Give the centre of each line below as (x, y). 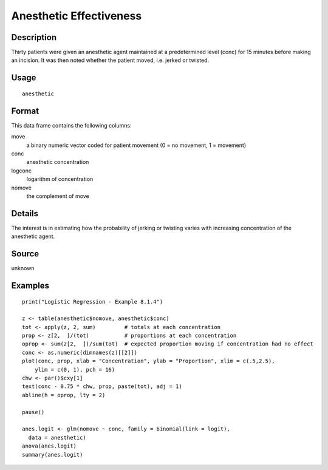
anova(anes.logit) (50, 446)
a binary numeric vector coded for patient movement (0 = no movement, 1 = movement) (136, 145)
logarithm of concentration (60, 179)
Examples (30, 285)
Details (25, 213)
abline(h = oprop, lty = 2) (64, 395)
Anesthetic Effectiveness (77, 16)
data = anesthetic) (57, 438)
